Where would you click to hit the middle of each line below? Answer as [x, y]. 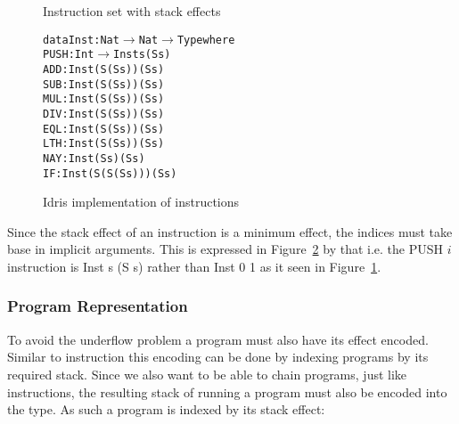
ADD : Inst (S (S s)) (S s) [104, 69]
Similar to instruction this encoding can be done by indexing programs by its [218, 357]
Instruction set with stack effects [132, 11]
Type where [206, 40]
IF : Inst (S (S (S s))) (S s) [110, 173]
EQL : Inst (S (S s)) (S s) [104, 129]
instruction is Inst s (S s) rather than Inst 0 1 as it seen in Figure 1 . [194, 266]
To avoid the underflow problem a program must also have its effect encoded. [218, 339]
